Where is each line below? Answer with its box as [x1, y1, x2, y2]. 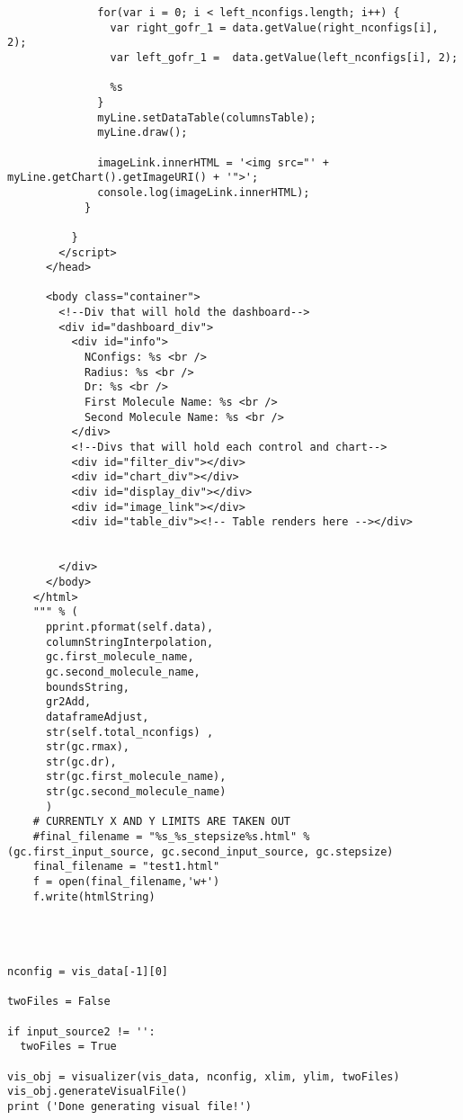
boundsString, [45, 680, 130, 694]
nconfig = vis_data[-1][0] [7, 965, 168, 978]
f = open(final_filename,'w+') [32, 875, 220, 889]
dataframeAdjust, [45, 710, 149, 723]
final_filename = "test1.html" [32, 860, 220, 874]
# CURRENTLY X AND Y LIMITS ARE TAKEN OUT [32, 815, 290, 829]
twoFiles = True [20, 1040, 117, 1053]
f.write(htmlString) [32, 890, 156, 903]
